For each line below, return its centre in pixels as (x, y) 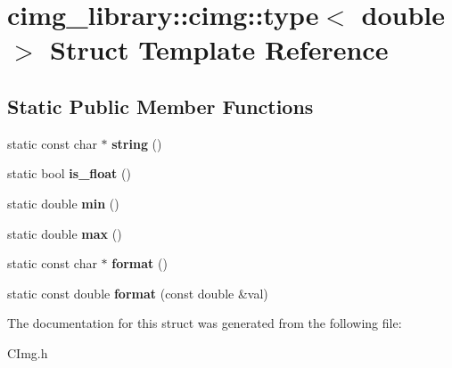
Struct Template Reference (219, 49)
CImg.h (28, 352)
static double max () (65, 233)
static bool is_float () (69, 173)
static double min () (63, 203)
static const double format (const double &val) (138, 293)
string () (137, 143)
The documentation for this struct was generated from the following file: (205, 323)
